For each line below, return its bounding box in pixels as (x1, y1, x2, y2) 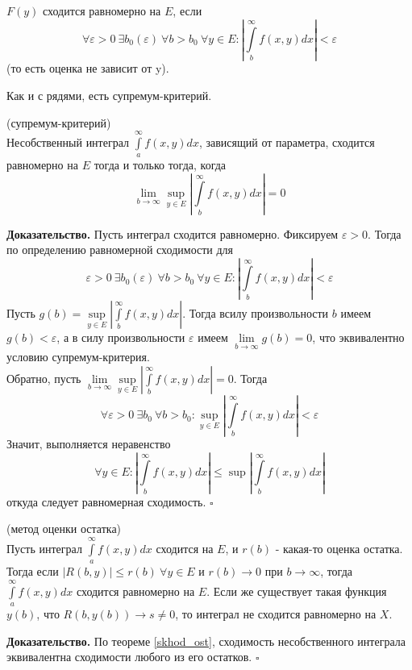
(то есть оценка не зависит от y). (6, 60, 169, 77)
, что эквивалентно (312, 328, 405, 345)
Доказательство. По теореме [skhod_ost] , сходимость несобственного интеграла (6, 632, 406, 649)
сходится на (156, 539, 214, 556)
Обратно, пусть (6, 369, 81, 386)
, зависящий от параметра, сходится (198, 134, 375, 150)
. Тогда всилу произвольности (182, 304, 329, 321)
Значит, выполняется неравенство (6, 435, 171, 452)
